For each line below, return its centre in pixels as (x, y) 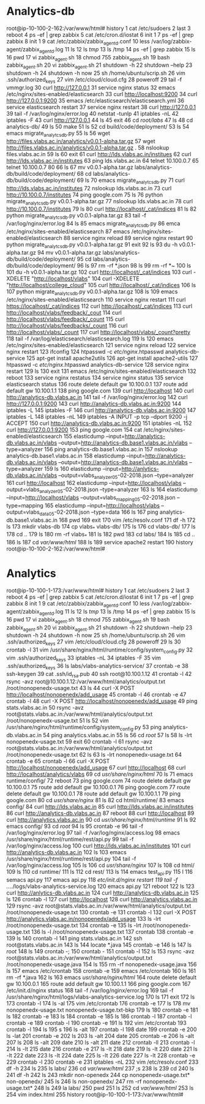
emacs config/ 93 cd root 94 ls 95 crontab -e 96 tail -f (75, 826)
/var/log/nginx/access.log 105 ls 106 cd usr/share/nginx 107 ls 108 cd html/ (100, 865)
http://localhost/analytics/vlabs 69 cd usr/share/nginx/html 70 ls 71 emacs (100, 774)
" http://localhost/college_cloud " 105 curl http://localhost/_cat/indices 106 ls (101, 285)
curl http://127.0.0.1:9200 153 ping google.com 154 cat (74, 429)
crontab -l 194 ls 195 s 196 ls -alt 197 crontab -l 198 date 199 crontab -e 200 (102, 1029)
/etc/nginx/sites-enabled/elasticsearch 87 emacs (68, 231)
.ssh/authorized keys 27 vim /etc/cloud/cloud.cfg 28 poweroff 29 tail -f (94, 80)
